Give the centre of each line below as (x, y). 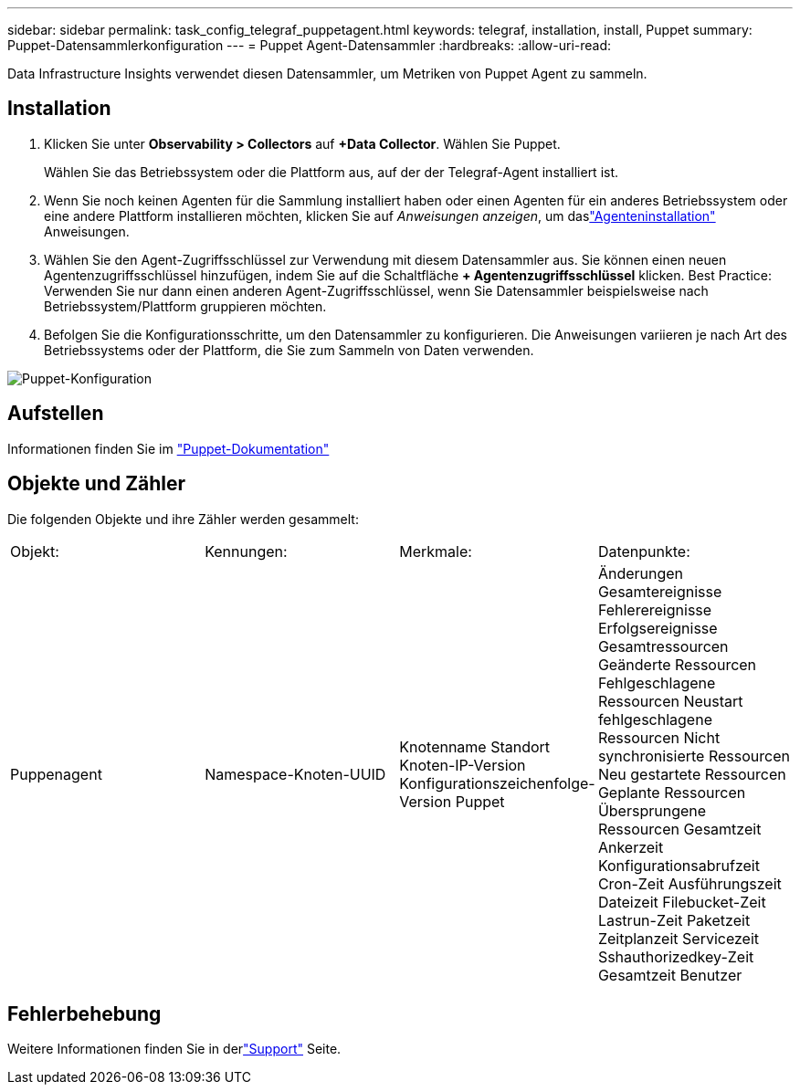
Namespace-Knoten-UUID (295, 774)
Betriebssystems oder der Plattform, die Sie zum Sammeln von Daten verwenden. (289, 350)
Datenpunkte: (644, 551)
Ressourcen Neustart (670, 701)
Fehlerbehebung (84, 1013)
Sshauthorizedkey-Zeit (676, 956)
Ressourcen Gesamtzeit (679, 829)
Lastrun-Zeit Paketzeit (674, 920)
